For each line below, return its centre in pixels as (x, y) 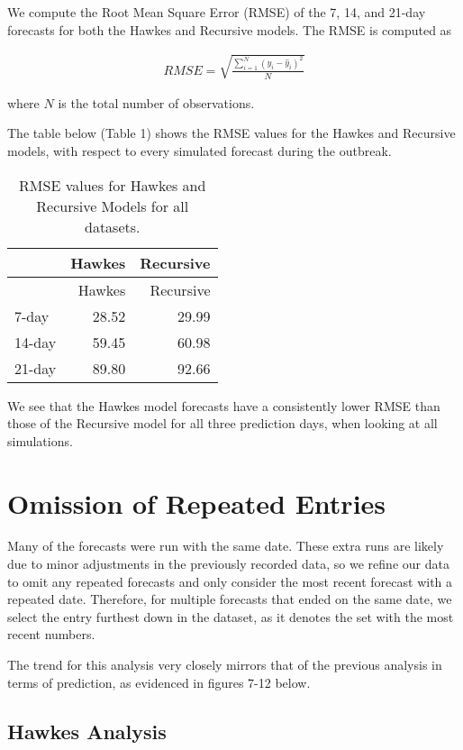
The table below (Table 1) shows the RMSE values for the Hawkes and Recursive (231, 133)
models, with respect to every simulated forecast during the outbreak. (200, 150)
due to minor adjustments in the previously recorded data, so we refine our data (228, 564)
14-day (36, 342)
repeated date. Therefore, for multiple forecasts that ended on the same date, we (230, 599)
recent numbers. (51, 634)
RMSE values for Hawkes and (113, 185)
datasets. (112, 226)
